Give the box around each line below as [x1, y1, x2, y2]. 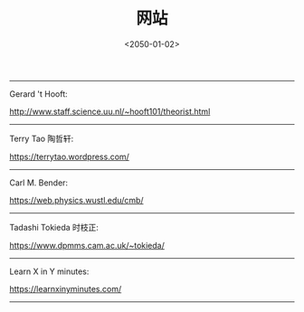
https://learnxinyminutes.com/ [9, 283, 122, 294]
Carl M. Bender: [9, 177, 69, 188]
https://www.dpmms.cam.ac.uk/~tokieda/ [9, 240, 165, 251]
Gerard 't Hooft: [9, 88, 68, 99]
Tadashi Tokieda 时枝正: [9, 222, 100, 232]
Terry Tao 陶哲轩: [9, 133, 74, 144]
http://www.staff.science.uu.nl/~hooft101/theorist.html [9, 106, 211, 117]
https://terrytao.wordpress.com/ [9, 151, 129, 162]
